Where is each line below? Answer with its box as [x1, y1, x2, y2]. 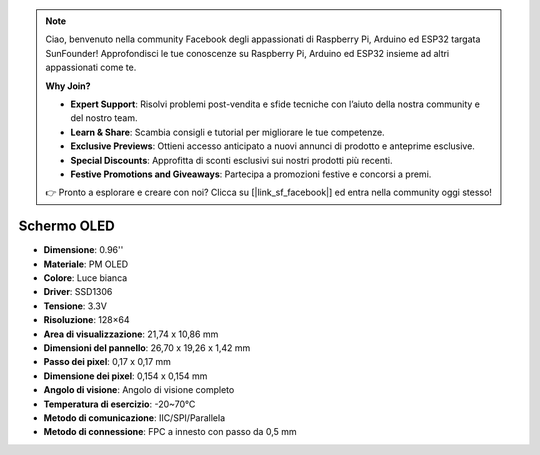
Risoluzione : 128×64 [43, 314, 130, 326]
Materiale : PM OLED [43, 258, 129, 270]
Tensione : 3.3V [43, 300, 107, 312]
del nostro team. [70, 112, 138, 124]
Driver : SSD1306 [43, 286, 113, 298]
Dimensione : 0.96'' [43, 244, 124, 256]
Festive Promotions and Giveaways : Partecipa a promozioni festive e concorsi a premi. [70, 168, 432, 180]
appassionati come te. [45, 61, 137, 74]
